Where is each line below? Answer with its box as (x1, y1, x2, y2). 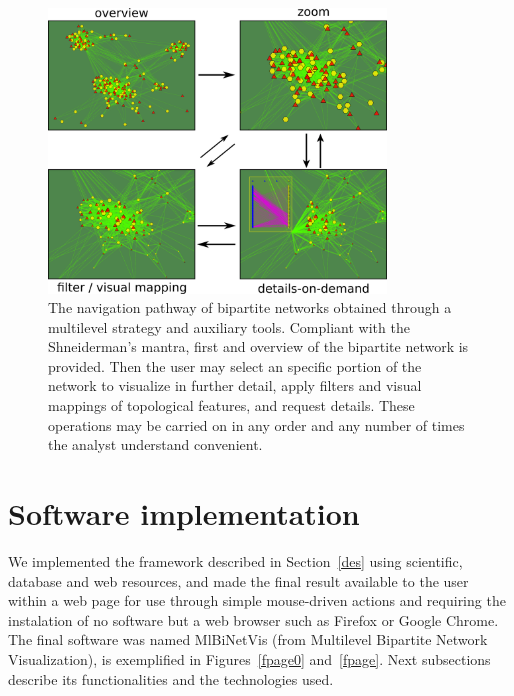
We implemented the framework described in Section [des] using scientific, (8, 550, 463, 571)
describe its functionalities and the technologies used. (8, 668, 334, 689)
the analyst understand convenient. (48, 434, 263, 455)
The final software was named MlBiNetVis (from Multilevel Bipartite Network (8, 629, 488, 650)
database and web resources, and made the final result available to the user (8, 570, 469, 591)
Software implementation (8, 493, 360, 534)
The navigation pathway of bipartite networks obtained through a (48, 297, 452, 318)
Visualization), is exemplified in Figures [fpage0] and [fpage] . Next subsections (8, 648, 491, 669)
